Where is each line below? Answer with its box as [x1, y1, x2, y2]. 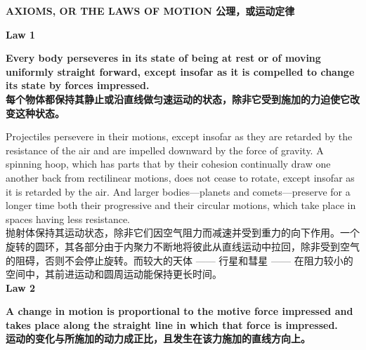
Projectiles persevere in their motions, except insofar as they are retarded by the [6, 129, 353, 144]
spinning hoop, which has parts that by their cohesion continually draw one [6, 156, 331, 171]
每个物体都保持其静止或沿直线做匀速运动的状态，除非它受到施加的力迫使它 [6, 91, 350, 106]
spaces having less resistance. [6, 211, 131, 226]
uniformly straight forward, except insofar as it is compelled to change [6, 64, 355, 79]
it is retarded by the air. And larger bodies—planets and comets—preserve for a [6, 184, 351, 198]
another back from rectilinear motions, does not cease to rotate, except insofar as [6, 170, 355, 184]
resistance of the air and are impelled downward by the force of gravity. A [6, 142, 324, 157]
